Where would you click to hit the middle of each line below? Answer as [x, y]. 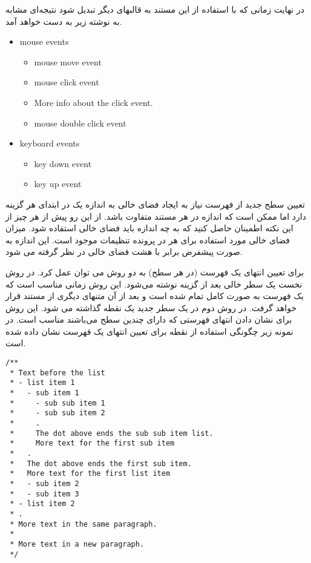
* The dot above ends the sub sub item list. [112, 433]
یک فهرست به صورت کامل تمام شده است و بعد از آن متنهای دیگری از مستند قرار [155, 296]
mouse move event [68, 61]
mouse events [44, 41]
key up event [58, 184]
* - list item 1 [42, 383]
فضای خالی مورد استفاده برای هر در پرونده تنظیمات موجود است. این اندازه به [148, 239]
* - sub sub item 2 [57, 413]
